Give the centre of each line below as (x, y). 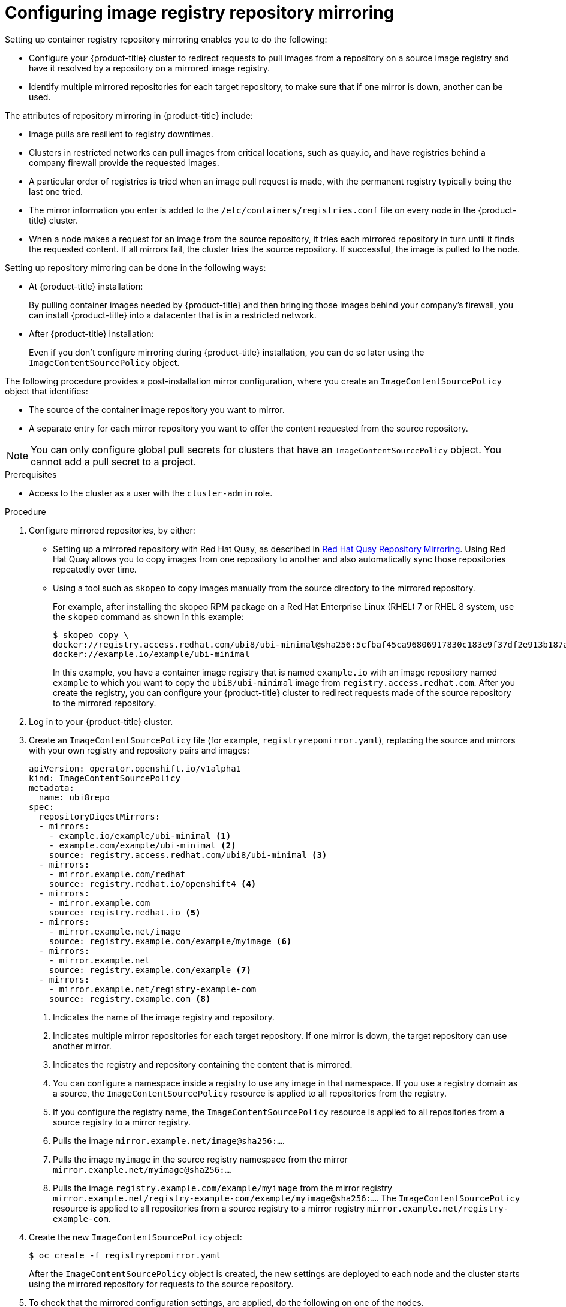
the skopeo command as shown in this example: (148, 616)
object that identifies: (46, 391)
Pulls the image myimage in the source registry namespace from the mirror (200, 1159)
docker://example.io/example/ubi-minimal (151, 654)
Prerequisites (31, 474)
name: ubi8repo (74, 797)
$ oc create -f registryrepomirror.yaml (125, 1255)
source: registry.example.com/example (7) (150, 970)
